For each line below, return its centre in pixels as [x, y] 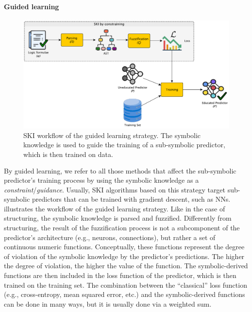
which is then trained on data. [68, 154]
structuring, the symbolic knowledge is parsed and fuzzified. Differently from [118, 218]
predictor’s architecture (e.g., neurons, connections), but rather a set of [110, 237]
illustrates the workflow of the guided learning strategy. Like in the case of [115, 208]
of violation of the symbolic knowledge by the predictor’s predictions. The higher [124, 256]
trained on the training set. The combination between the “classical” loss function [126, 285]
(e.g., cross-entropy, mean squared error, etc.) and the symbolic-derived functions [125, 294]
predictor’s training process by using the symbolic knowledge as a [101, 180]
